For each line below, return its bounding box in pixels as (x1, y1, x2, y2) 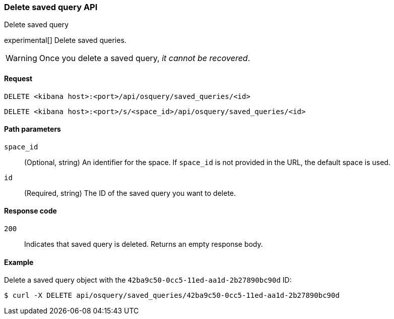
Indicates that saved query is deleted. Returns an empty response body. (24, 240, 263, 249)
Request (4, 74, 33, 83)
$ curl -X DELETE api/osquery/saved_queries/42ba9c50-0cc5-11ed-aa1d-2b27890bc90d (4, 291, 340, 300)
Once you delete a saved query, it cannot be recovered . (39, 53, 250, 64)
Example (4, 257, 34, 267)
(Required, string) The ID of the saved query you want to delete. (24, 188, 236, 197)
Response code (4, 206, 57, 216)
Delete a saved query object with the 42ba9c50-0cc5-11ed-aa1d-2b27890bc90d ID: (4, 276, 292, 285)
